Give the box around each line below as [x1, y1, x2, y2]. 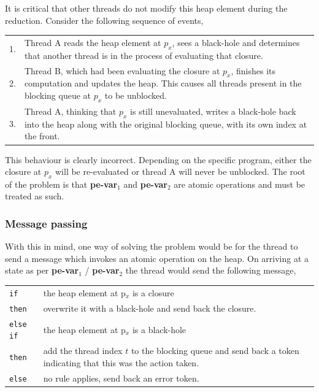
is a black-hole [132, 323, 186, 336]
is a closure [132, 286, 174, 299]
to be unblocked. [104, 88, 167, 101]
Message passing [5, 216, 88, 231]
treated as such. [5, 190, 64, 202]
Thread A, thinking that [24, 105, 117, 118]
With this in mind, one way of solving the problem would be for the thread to [5, 240, 298, 253]
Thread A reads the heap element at [24, 36, 161, 48]
